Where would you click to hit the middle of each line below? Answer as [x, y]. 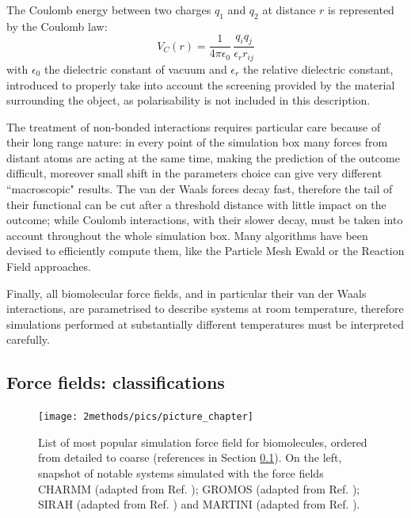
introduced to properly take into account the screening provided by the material [201, 84]
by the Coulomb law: [57, 26]
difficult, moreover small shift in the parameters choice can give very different [194, 173]
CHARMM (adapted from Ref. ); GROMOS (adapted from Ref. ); [199, 488]
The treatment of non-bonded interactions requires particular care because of [194, 126]
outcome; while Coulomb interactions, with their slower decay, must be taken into [205, 220]
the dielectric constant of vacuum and [135, 69]
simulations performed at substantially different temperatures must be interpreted [205, 324]
